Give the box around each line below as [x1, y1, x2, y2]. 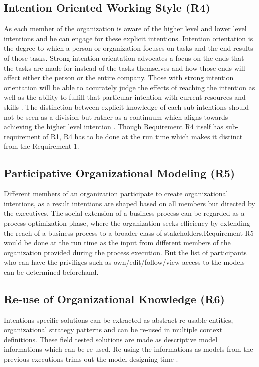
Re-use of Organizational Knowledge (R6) [4, 291, 225, 306]
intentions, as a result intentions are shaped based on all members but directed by [4, 198, 255, 208]
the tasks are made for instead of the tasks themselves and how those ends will [4, 62, 245, 73]
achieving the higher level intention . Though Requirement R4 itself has [4, 121, 223, 132]
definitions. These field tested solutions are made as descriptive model [4, 334, 218, 344]
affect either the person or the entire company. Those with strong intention [4, 72, 234, 83]
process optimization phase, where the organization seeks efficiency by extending [4, 217, 250, 228]
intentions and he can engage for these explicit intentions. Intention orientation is [4, 33, 253, 43]
